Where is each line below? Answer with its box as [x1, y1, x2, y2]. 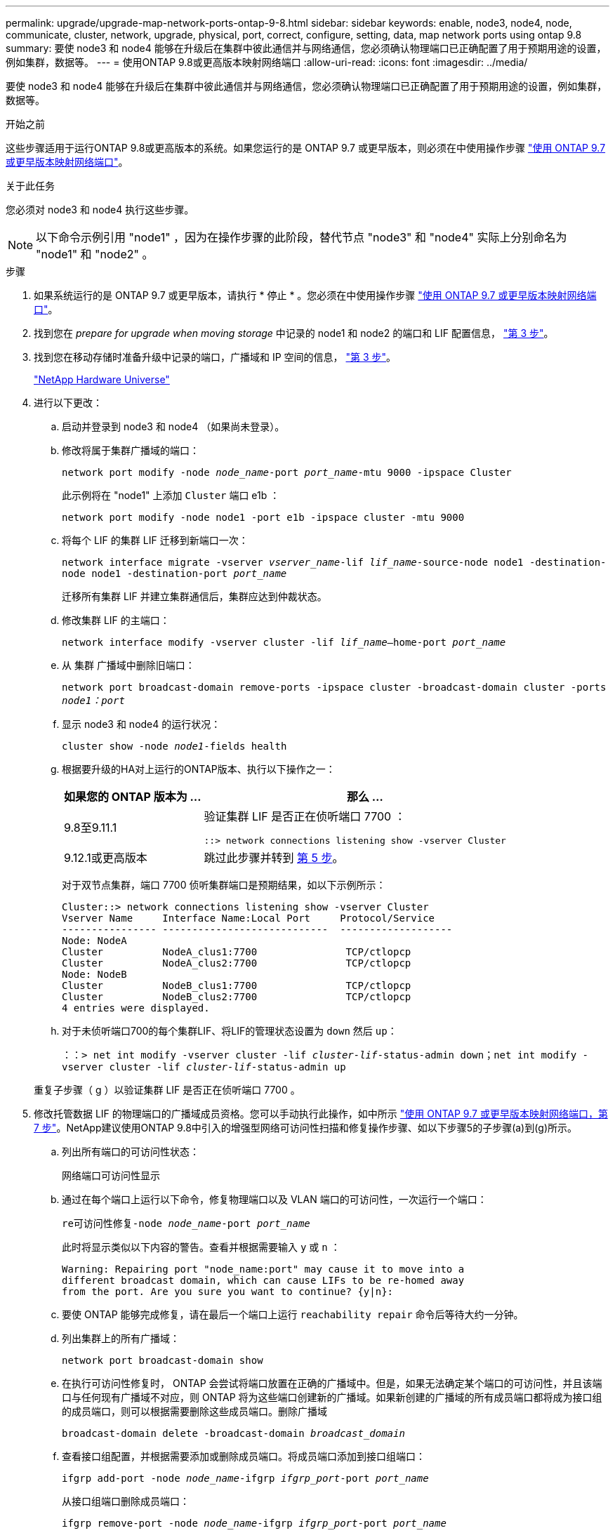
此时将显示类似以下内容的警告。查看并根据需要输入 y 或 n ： [62, 1241, 340, 1253]
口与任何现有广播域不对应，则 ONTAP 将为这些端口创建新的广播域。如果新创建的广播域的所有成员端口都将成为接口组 [62, 1391, 602, 1403]
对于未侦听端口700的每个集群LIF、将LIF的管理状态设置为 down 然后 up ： [62, 1025, 397, 1037]
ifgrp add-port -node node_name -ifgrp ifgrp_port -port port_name [62, 1473, 429, 1484]
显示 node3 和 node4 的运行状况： [62, 718, 221, 730]
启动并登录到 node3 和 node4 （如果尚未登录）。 [62, 420, 285, 432]
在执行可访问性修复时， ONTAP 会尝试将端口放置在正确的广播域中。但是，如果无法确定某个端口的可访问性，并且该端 [62, 1377, 602, 1389]
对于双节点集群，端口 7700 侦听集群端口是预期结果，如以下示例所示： [62, 879, 386, 891]
